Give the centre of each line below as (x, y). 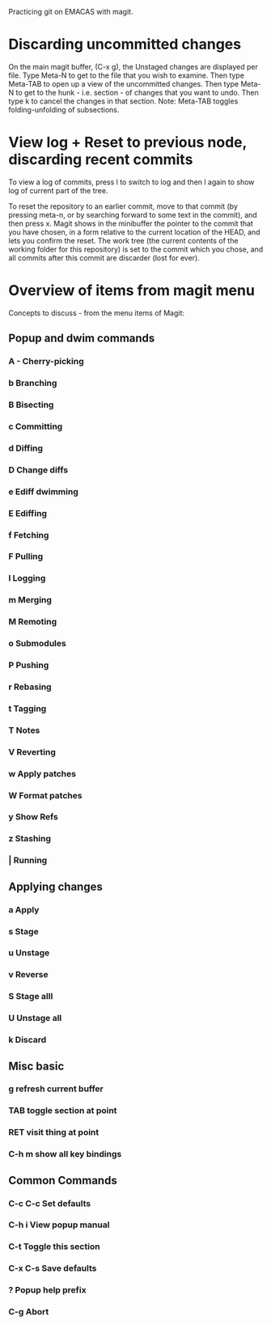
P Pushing (29, 665)
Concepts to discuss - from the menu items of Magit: (96, 313)
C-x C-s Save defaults (53, 1268)
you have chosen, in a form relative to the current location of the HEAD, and (134, 232)
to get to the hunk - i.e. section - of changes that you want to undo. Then (137, 92)
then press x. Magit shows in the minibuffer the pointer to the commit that (131, 223)
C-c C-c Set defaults (50, 1203)
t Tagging (28, 709)
